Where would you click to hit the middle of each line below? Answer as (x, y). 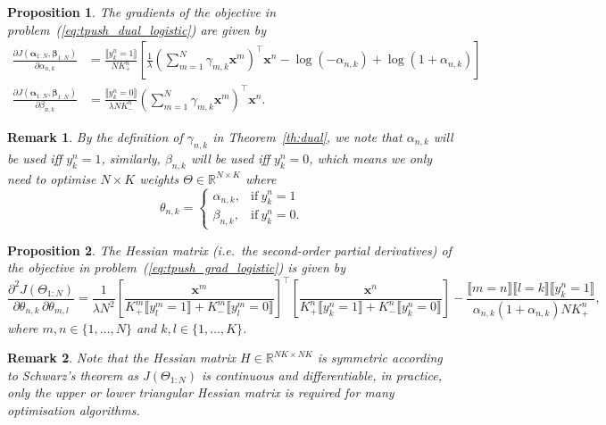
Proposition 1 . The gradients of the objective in (141, 12)
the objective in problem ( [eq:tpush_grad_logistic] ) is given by (177, 267)
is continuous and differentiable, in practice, (322, 375)
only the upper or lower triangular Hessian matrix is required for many (201, 392)
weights (159, 178)
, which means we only (371, 158)
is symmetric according (380, 358)
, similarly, (131, 158)
